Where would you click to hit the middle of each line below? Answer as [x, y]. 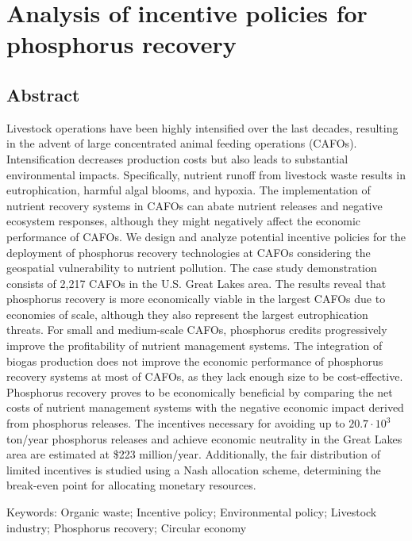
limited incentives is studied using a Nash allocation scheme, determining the [194, 469]
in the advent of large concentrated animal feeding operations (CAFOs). [182, 143]
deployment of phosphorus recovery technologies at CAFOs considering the [189, 252]
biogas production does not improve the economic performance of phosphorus [195, 361]
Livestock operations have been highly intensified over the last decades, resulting [202, 127]
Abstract [43, 94]
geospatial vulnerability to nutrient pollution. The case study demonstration [192, 268]
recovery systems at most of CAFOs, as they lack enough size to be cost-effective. [205, 376]
